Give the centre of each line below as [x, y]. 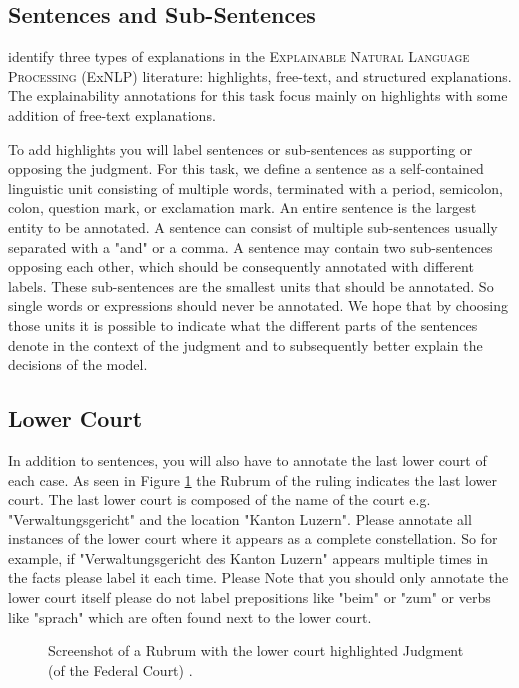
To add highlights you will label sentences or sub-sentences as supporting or [240, 148]
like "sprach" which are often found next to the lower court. [190, 616]
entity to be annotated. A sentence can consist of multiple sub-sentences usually [253, 226]
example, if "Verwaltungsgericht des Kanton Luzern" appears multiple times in [248, 557]
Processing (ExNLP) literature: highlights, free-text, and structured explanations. [260, 75]
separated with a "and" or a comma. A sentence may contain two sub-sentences [250, 246]
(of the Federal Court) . [120, 669]
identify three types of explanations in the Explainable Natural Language [239, 56]
